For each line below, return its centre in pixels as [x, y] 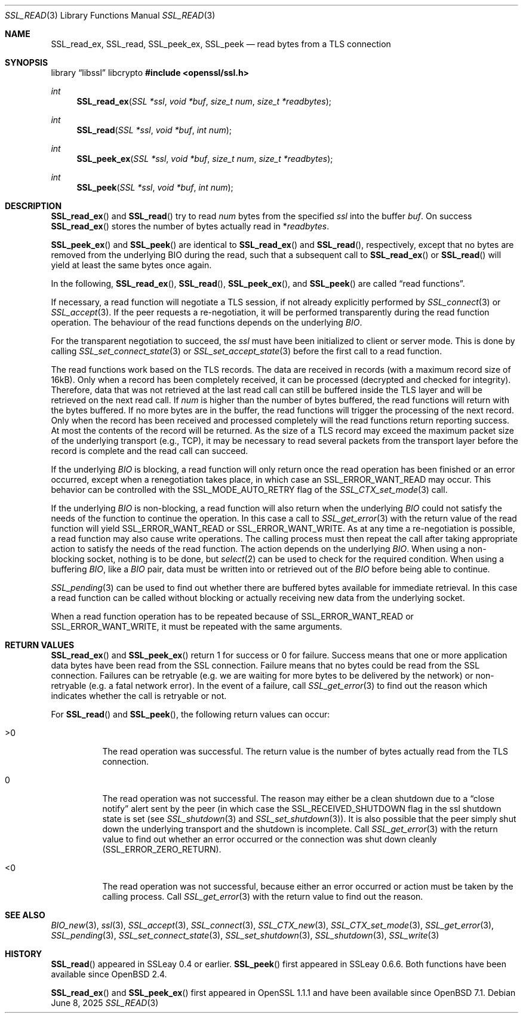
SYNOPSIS [27, 62]
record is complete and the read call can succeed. [150, 451]
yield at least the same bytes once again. [131, 265]
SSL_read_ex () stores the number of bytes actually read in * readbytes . [190, 226]
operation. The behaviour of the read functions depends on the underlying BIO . [207, 322]
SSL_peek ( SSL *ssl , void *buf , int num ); [155, 187]
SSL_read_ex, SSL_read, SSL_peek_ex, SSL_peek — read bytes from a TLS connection [221, 44]
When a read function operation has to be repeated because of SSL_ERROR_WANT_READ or [232, 616]
